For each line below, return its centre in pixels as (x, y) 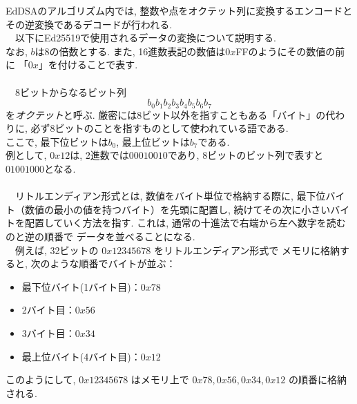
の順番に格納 (317, 379)
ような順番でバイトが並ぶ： (113, 263)
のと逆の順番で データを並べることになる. (100, 236)
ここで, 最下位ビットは (57, 141)
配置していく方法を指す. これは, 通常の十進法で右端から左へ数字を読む (185, 223)
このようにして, (41, 379)
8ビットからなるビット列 (70, 92)
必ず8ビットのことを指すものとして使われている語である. (160, 128)
